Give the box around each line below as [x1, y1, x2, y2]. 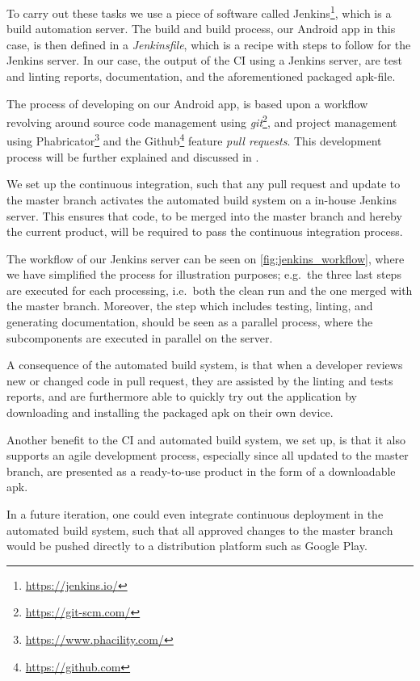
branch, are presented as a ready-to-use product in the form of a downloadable [6, 462, 396, 479]
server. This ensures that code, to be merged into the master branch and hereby [6, 207, 402, 224]
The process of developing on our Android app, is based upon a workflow [6, 95, 368, 111]
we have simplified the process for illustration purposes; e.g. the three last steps [6, 266, 401, 283]
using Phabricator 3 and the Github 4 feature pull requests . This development [6, 130, 382, 149]
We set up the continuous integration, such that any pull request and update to [6, 175, 401, 192]
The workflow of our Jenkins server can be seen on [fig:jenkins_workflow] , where [6, 250, 405, 267]
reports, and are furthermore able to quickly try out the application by [6, 388, 358, 405]
